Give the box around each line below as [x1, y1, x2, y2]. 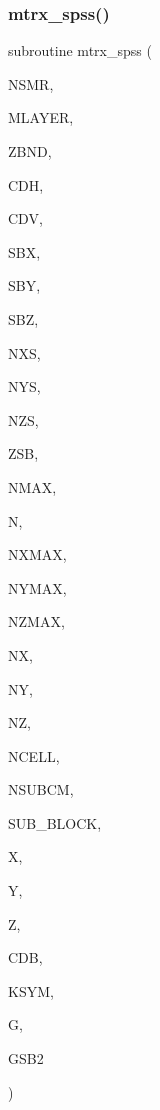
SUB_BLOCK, [8, 812, 102, 833]
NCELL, [8, 745, 60, 766]
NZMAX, [8, 611, 65, 632]
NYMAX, [8, 577, 67, 598]
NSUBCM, [8, 779, 74, 800]
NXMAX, [8, 544, 67, 565]
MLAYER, [8, 107, 74, 128]
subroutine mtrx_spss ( [8, 40, 152, 61]
